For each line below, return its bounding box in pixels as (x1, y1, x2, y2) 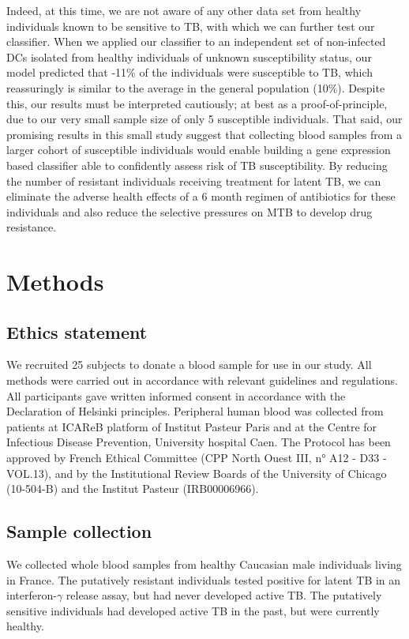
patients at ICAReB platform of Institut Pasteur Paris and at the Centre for (6, 418, 377, 434)
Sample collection (6, 519, 152, 543)
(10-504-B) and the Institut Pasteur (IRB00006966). (6, 480, 259, 497)
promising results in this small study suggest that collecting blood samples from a (6, 126, 402, 142)
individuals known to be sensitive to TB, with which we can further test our (6, 17, 375, 34)
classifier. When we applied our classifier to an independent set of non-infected (6, 33, 386, 50)
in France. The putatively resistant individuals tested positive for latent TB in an (6, 571, 401, 588)
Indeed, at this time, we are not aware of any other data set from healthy (6, 2, 362, 18)
